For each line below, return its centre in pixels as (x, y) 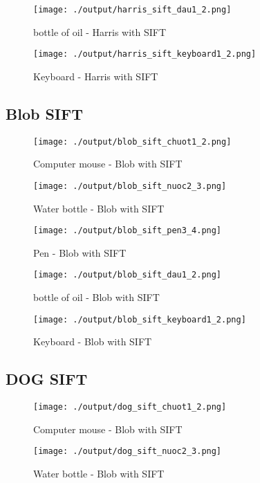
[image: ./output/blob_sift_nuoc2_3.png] (130, 186)
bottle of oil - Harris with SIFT (100, 31)
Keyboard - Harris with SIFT (96, 76)
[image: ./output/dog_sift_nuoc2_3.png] (128, 452)
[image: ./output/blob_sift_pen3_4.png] (128, 231)
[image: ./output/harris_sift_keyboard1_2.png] (145, 54)
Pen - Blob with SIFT (80, 252)
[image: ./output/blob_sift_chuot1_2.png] (132, 142)
